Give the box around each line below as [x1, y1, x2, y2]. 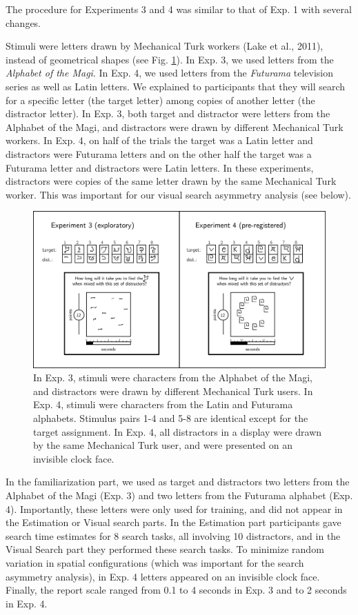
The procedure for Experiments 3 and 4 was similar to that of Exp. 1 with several [6, 2, 352, 16]
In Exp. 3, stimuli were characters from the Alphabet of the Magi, [33, 370, 312, 385]
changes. [6, 15, 41, 30]
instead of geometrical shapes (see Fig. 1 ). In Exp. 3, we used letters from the [6, 52, 334, 66]
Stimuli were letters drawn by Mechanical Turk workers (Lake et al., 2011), [6, 39, 324, 53]
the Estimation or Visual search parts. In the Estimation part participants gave [6, 515, 341, 530]
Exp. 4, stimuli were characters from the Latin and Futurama [33, 397, 293, 412]
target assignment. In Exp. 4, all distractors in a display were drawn [33, 424, 322, 438]
